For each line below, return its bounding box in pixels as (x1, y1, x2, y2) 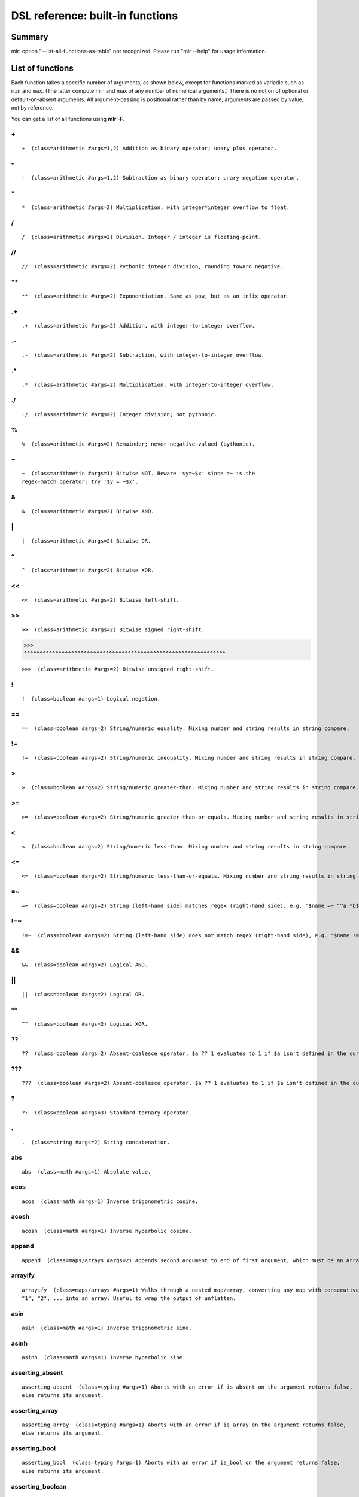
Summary (11, 32, 48, 42)
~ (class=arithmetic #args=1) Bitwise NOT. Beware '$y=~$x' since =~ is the (22, 470, 255, 477)
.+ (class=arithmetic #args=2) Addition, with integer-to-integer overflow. (22, 322, 255, 329)
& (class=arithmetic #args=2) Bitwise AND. (22, 508, 155, 515)
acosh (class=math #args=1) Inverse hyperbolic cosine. (22, 1228, 193, 1234)
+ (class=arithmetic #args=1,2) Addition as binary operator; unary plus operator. (22, 145, 278, 152)
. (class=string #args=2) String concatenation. (22, 1138, 171, 1146)
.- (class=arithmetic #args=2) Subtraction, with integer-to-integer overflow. (22, 352, 265, 359)
